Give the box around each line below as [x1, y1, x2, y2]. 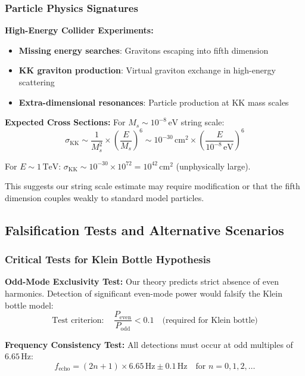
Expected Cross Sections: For [5, 116, 126, 128]
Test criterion [52, 316, 102, 325]
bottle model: [5, 298, 54, 311]
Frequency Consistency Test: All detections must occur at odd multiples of [5, 338, 293, 350]
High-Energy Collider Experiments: [5, 24, 154, 36]
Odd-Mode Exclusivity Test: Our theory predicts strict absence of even [5, 275, 279, 288]
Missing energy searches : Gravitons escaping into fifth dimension [18, 44, 269, 56]
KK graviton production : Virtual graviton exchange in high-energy [18, 64, 276, 76]
